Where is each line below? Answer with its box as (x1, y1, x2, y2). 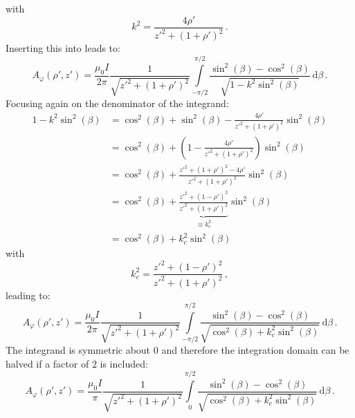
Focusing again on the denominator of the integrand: (6, 95, 229, 110)
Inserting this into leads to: (6, 41, 120, 55)
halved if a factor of (6, 356, 89, 370)
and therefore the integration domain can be (161, 343, 349, 357)
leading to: (6, 287, 51, 302)
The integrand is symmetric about (6, 343, 151, 357)
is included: (100, 356, 148, 370)
